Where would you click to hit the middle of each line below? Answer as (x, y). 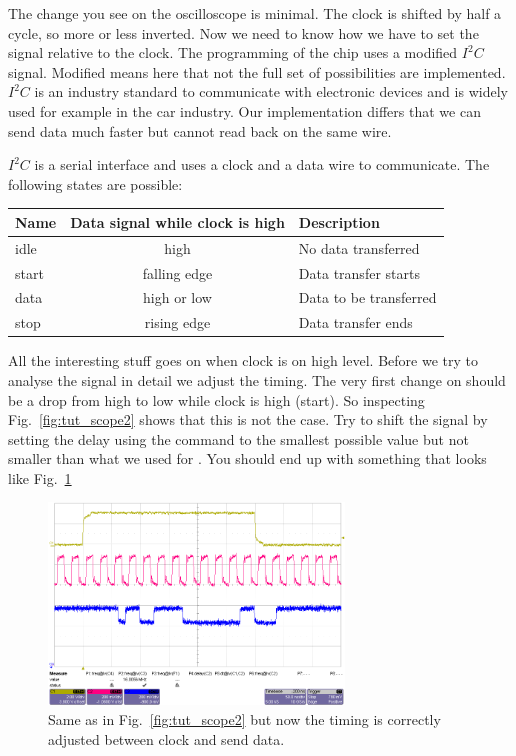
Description (339, 221)
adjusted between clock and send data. (166, 738)
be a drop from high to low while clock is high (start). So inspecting (216, 399)
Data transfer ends (355, 322)
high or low (177, 297)
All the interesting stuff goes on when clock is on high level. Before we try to (243, 360)
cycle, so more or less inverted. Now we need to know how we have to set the (243, 32)
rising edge (177, 322)
